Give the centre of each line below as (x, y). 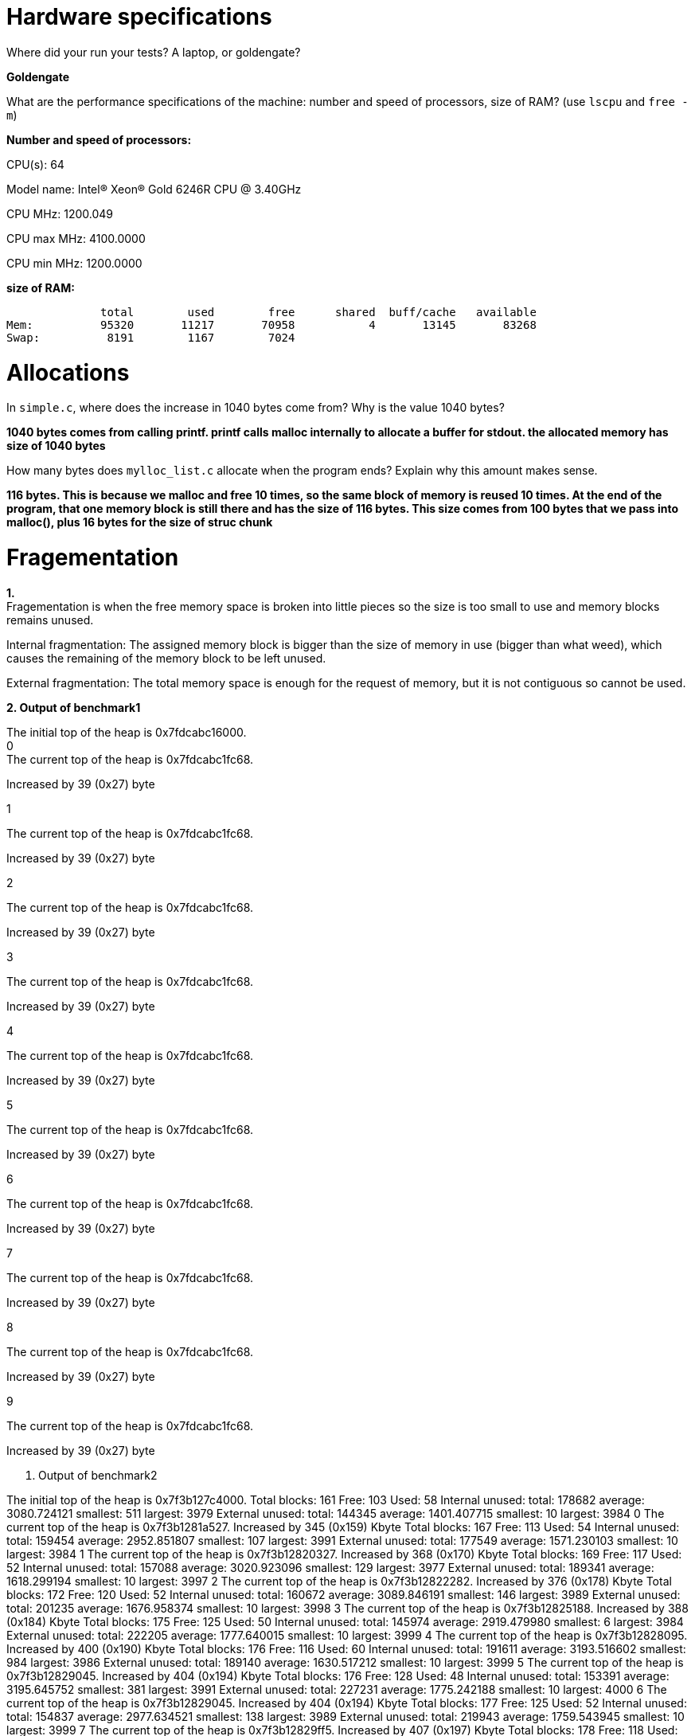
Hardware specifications (139, 17)
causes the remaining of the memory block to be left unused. (166, 658)
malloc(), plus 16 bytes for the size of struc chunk (140, 522)
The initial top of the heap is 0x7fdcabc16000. (127, 732)
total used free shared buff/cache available (318, 312)
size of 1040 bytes (56, 446)
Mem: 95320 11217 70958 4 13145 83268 (271, 325)
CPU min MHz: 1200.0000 (74, 263)
